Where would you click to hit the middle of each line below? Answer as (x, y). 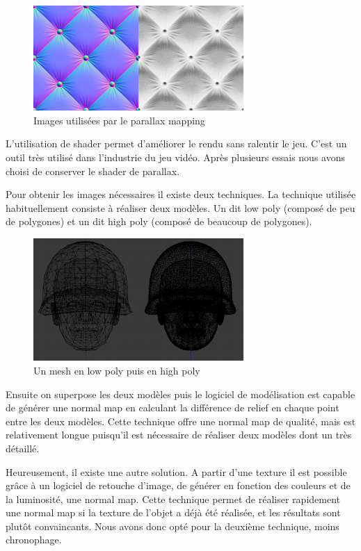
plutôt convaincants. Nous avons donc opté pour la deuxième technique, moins (173, 526)
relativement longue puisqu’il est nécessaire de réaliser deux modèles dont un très (179, 435)
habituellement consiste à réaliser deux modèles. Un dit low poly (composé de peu (180, 207)
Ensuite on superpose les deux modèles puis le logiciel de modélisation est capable (180, 394)
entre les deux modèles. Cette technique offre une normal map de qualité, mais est (181, 421)
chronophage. (34, 540)
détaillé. (23, 448)
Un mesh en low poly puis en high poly (117, 370)
